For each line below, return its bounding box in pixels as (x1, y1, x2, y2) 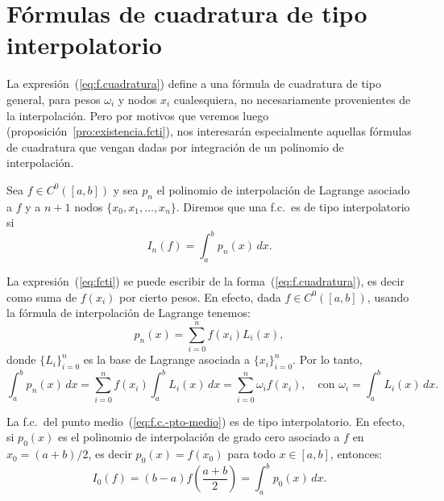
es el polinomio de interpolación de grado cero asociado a (57, 428, 340, 445)
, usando (367, 288, 409, 305)
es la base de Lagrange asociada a (83, 351, 250, 368)
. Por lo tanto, (293, 351, 363, 368)
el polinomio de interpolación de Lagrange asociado (156, 181, 410, 198)
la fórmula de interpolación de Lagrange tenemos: (6, 304, 251, 321)
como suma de (6, 288, 77, 305)
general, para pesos (6, 90, 101, 107)
